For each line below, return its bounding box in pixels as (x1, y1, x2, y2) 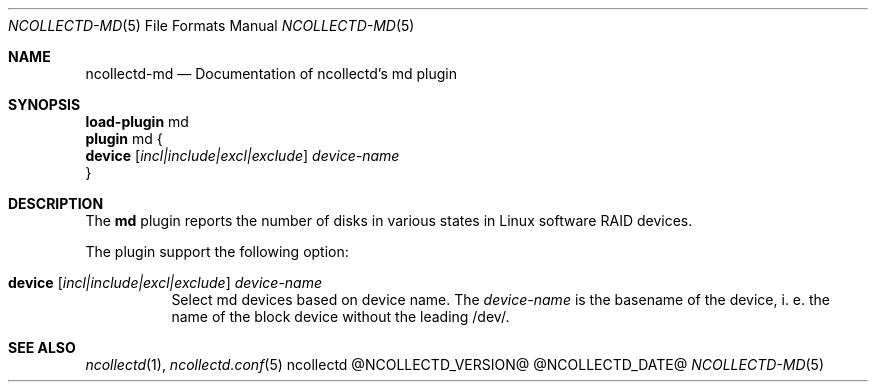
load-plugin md (85, 113, 189, 130)
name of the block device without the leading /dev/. (171, 308, 510, 325)
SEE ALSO (8, 339, 76, 356)
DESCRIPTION (8, 195, 104, 212)
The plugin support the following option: (85, 243, 349, 260)
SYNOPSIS (8, 96, 81, 113)
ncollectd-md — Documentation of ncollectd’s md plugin (85, 65, 458, 82)
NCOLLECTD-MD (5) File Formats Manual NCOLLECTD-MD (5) (8, 17, 415, 34)
